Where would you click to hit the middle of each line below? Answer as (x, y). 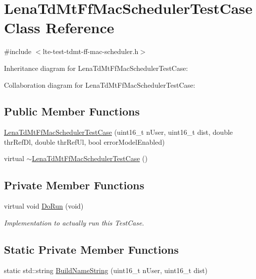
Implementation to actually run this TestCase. (74, 222)
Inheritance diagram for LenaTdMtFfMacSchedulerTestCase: (96, 68)
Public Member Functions (72, 111)
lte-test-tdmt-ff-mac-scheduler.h (91, 51)
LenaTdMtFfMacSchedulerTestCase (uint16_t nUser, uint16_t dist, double (119, 132)
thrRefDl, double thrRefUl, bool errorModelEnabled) (84, 141)
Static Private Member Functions (91, 249)
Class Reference (59, 28)
